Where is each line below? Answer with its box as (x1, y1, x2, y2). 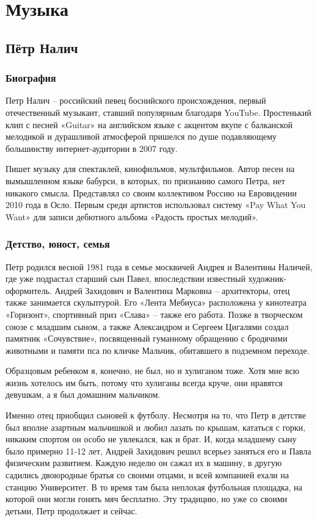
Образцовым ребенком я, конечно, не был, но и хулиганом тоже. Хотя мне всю (5, 364, 299, 377)
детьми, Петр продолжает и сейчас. (5, 504, 137, 517)
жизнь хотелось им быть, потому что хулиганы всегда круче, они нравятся (5, 376, 283, 389)
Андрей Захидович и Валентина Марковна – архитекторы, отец (54, 284, 290, 296)
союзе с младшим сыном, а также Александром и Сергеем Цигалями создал (5, 320, 289, 332)
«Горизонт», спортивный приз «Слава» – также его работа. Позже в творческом (5, 307, 303, 320)
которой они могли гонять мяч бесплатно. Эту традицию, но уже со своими (5, 492, 288, 505)
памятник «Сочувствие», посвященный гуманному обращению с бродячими (5, 332, 288, 345)
